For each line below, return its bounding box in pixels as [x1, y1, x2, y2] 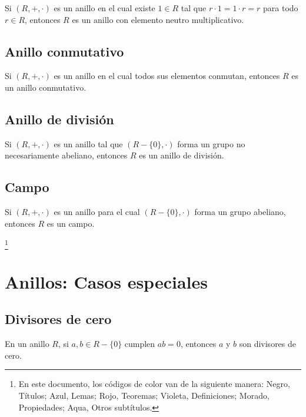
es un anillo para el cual [54, 206, 140, 218]
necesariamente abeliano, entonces [5, 149, 128, 161]
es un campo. [46, 217, 95, 229]
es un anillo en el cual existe [54, 2, 155, 14]
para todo [263, 2, 298, 14]
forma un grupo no [177, 137, 245, 150]
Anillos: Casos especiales [5, 269, 208, 293]
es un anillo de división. [139, 149, 224, 161]
